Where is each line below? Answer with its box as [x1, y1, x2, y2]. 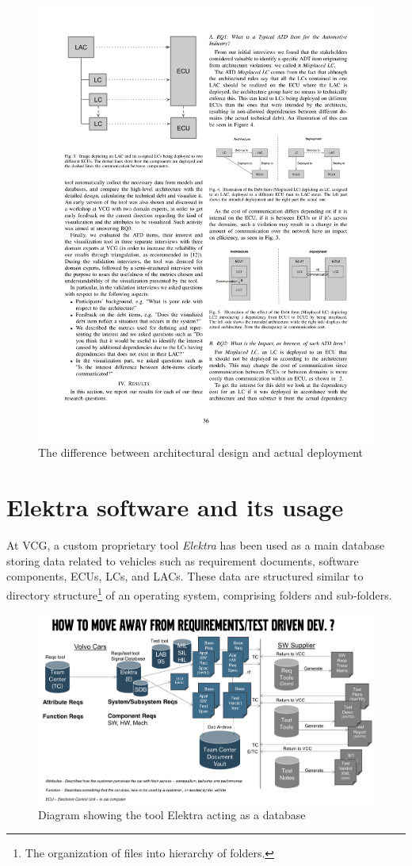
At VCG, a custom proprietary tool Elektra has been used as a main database [6, 537, 385, 554]
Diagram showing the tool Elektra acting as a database [38, 806, 306, 822]
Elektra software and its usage [6, 491, 344, 523]
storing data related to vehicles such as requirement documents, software [6, 552, 359, 569]
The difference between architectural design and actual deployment [38, 444, 364, 461]
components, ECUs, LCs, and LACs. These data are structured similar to [6, 568, 364, 584]
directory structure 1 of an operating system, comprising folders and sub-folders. [6, 584, 392, 603]
